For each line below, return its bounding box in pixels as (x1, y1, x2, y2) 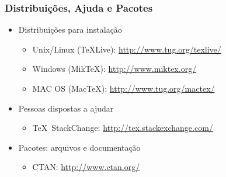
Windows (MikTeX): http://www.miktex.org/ (32, 63, 197, 75)
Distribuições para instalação (18, 23, 122, 36)
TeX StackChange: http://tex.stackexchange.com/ (32, 122, 213, 134)
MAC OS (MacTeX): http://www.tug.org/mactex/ (32, 82, 215, 94)
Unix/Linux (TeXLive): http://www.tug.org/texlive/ (32, 43, 221, 55)
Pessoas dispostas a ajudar (18, 102, 114, 114)
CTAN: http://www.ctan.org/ (32, 161, 140, 173)
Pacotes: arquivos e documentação (18, 141, 141, 153)
